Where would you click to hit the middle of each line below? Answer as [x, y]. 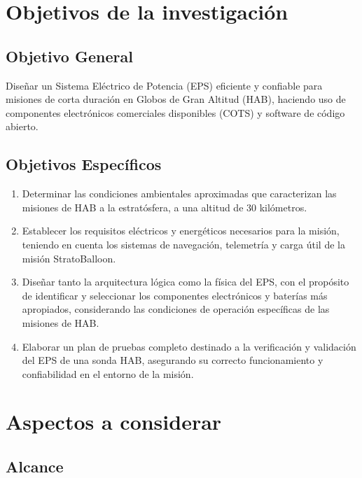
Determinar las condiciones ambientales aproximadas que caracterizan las [179, 194]
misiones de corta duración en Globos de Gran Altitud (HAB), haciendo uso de [176, 99]
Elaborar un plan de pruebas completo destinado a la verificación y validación [189, 346]
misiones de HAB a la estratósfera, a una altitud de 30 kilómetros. [165, 207]
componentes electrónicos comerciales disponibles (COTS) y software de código [175, 112]
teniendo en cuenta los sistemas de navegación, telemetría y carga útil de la [183, 244]
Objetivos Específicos [84, 164]
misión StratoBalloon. [69, 258]
